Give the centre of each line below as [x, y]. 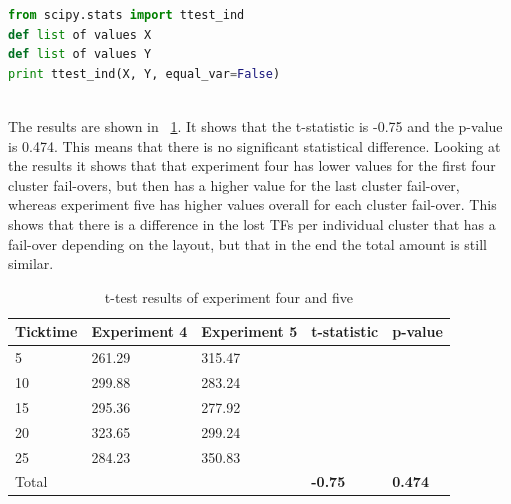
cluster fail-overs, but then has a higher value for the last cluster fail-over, [234, 184]
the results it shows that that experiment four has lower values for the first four [252, 165]
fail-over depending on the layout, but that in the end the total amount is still [247, 243]
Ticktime [46, 331]
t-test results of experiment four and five [228, 296]
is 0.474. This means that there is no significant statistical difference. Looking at [254, 145]
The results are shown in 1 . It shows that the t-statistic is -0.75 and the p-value [255, 125]
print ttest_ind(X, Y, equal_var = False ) [144, 73]
